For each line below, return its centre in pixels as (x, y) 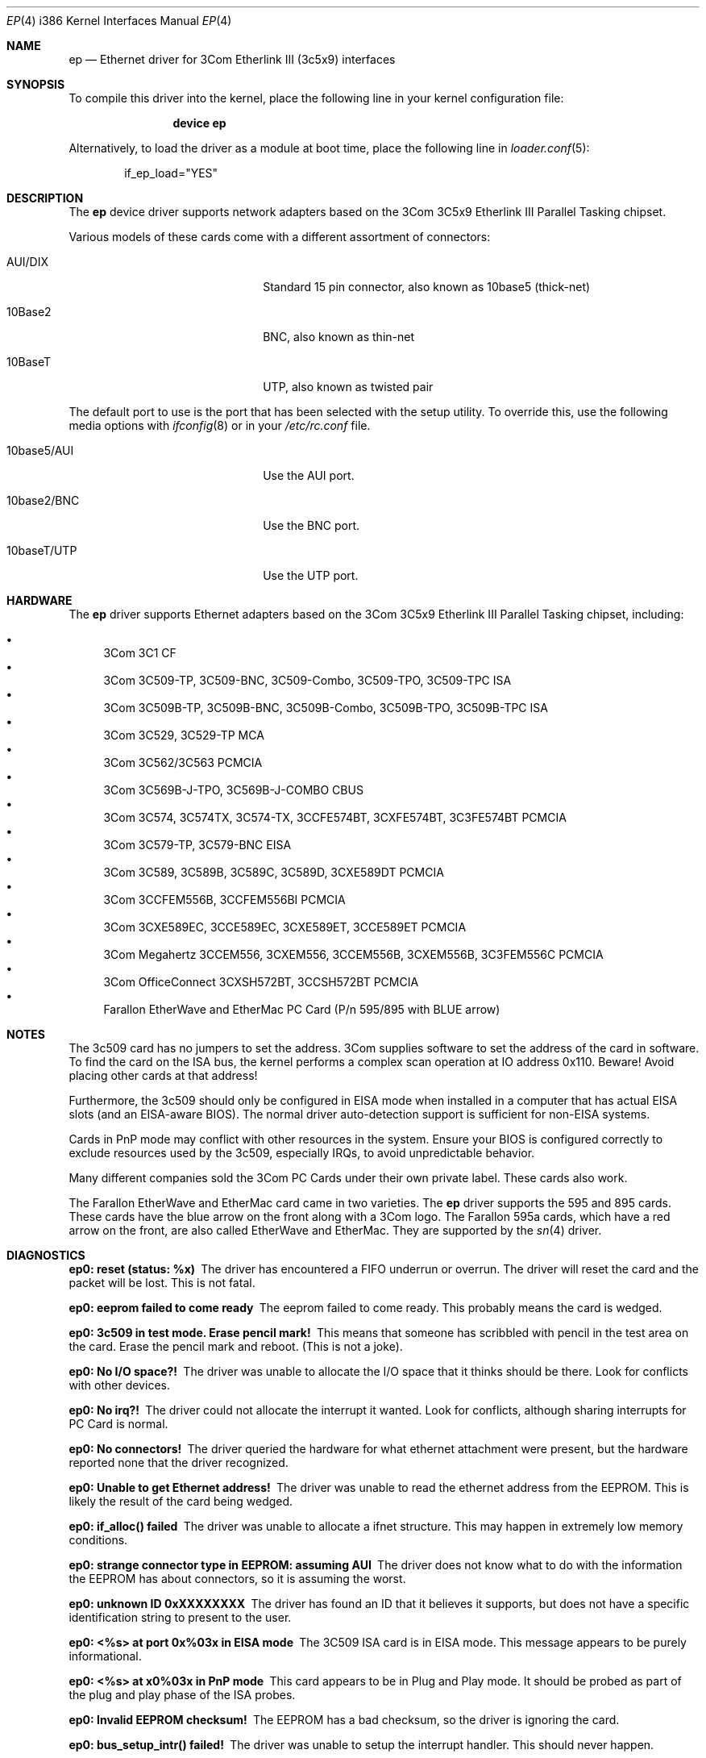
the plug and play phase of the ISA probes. (182, 1695)
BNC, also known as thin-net (338, 337)
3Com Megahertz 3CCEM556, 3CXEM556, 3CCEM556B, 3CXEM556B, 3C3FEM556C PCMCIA (353, 954)
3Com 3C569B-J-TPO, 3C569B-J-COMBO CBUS (233, 790)
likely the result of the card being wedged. (181, 1501)
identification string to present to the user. (180, 1617)
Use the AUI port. (309, 475)
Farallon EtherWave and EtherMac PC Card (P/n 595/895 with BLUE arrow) (302, 1009)
